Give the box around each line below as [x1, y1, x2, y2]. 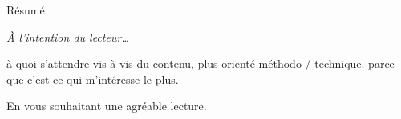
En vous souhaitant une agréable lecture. [6, 97, 207, 114]
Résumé [6, 2, 45, 18]
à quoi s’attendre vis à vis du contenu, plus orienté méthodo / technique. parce [6, 55, 395, 72]
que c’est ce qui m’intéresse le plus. [6, 70, 179, 87]
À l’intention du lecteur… [6, 28, 129, 45]
